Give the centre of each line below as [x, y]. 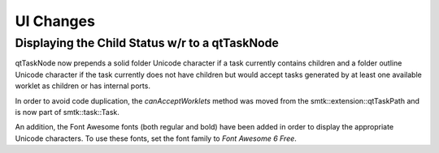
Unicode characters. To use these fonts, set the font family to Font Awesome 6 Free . [156, 138]
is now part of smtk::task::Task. [67, 112]
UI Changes [55, 21]
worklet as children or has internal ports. [83, 86]
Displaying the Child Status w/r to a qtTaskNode [147, 43]
